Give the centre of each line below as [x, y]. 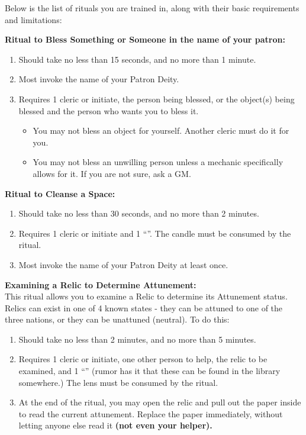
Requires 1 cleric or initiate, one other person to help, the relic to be [143, 359]
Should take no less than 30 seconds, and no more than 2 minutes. [139, 213]
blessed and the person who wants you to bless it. [109, 110]
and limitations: [33, 19]
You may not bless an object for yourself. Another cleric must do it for [161, 130]
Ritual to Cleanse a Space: [60, 193]
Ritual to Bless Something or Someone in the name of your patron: [145, 39]
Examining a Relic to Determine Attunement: [101, 284]
